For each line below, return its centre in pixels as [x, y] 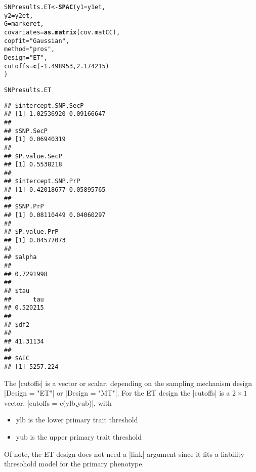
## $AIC [17, 358]
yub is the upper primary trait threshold [79, 436]
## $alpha [20, 257]
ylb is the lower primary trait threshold [77, 420]
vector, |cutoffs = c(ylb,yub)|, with [58, 402]
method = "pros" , [30, 49]
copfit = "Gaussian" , [37, 41]
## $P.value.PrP [31, 232]
